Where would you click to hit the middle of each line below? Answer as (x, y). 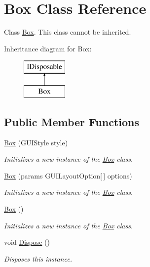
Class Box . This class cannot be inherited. (68, 32)
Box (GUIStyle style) (36, 142)
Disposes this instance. (38, 258)
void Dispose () (27, 242)
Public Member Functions (72, 121)
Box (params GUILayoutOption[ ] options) (68, 175)
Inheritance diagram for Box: (48, 48)
